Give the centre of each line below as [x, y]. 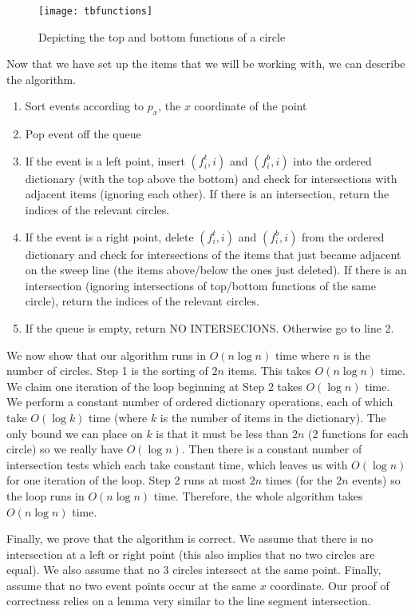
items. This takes [269, 371]
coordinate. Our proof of [330, 585]
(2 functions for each [358, 433]
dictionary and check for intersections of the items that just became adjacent [213, 254]
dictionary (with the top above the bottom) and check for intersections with [211, 178]
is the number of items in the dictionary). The [273, 417]
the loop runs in [45, 495]
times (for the [299, 480]
